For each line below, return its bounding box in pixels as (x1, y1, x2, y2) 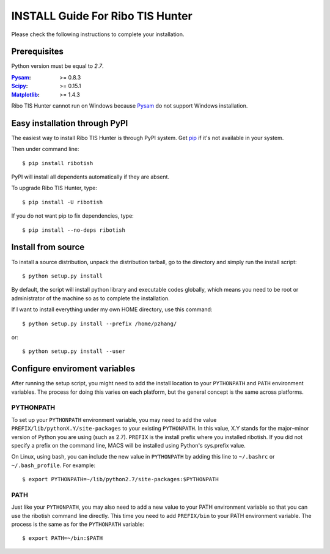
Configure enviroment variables (11, 364, 136, 374)
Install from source (11, 242, 85, 253)
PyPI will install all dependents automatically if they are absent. (11, 173, 170, 180)
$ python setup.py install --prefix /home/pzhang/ (22, 320, 177, 327)
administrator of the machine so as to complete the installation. (11, 294, 170, 302)
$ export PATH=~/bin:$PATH (22, 535, 103, 542)
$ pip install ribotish (22, 160, 94, 166)
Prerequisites (11, 46, 64, 57)
